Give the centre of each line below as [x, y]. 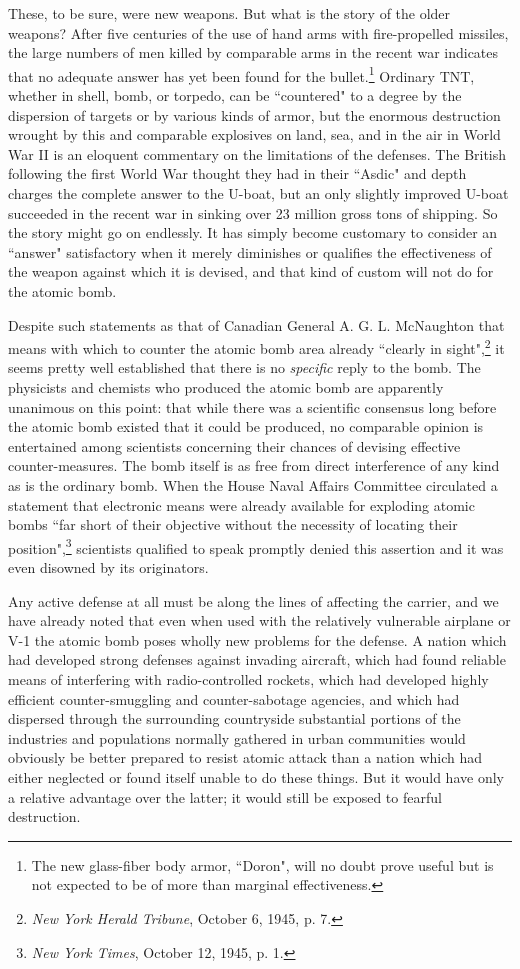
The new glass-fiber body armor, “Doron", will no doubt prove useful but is [262, 864]
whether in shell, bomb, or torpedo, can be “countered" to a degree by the [235, 95]
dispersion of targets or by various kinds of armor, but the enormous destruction [254, 114]
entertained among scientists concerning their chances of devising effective [234, 445]
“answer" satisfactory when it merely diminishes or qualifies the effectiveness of [250, 251]
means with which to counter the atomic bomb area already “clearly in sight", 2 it [256, 346]
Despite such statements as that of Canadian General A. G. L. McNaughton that [256, 324]
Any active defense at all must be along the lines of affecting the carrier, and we [253, 600]
